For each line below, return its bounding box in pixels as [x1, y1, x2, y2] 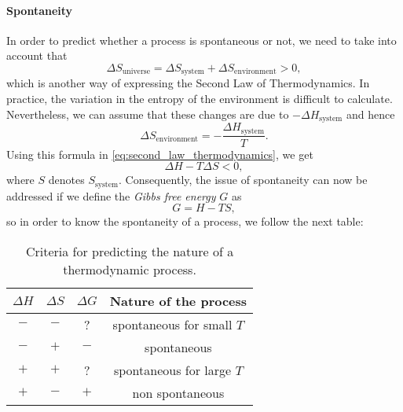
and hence [346, 105, 395, 122]
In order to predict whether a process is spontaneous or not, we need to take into [6, 31, 397, 48]
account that [6, 47, 68, 64]
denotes [48, 171, 85, 188]
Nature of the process [109, 291, 247, 310]
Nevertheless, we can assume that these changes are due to [6, 105, 289, 122]
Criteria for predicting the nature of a [25, 241, 234, 260]
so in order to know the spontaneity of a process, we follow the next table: [6, 213, 364, 230]
